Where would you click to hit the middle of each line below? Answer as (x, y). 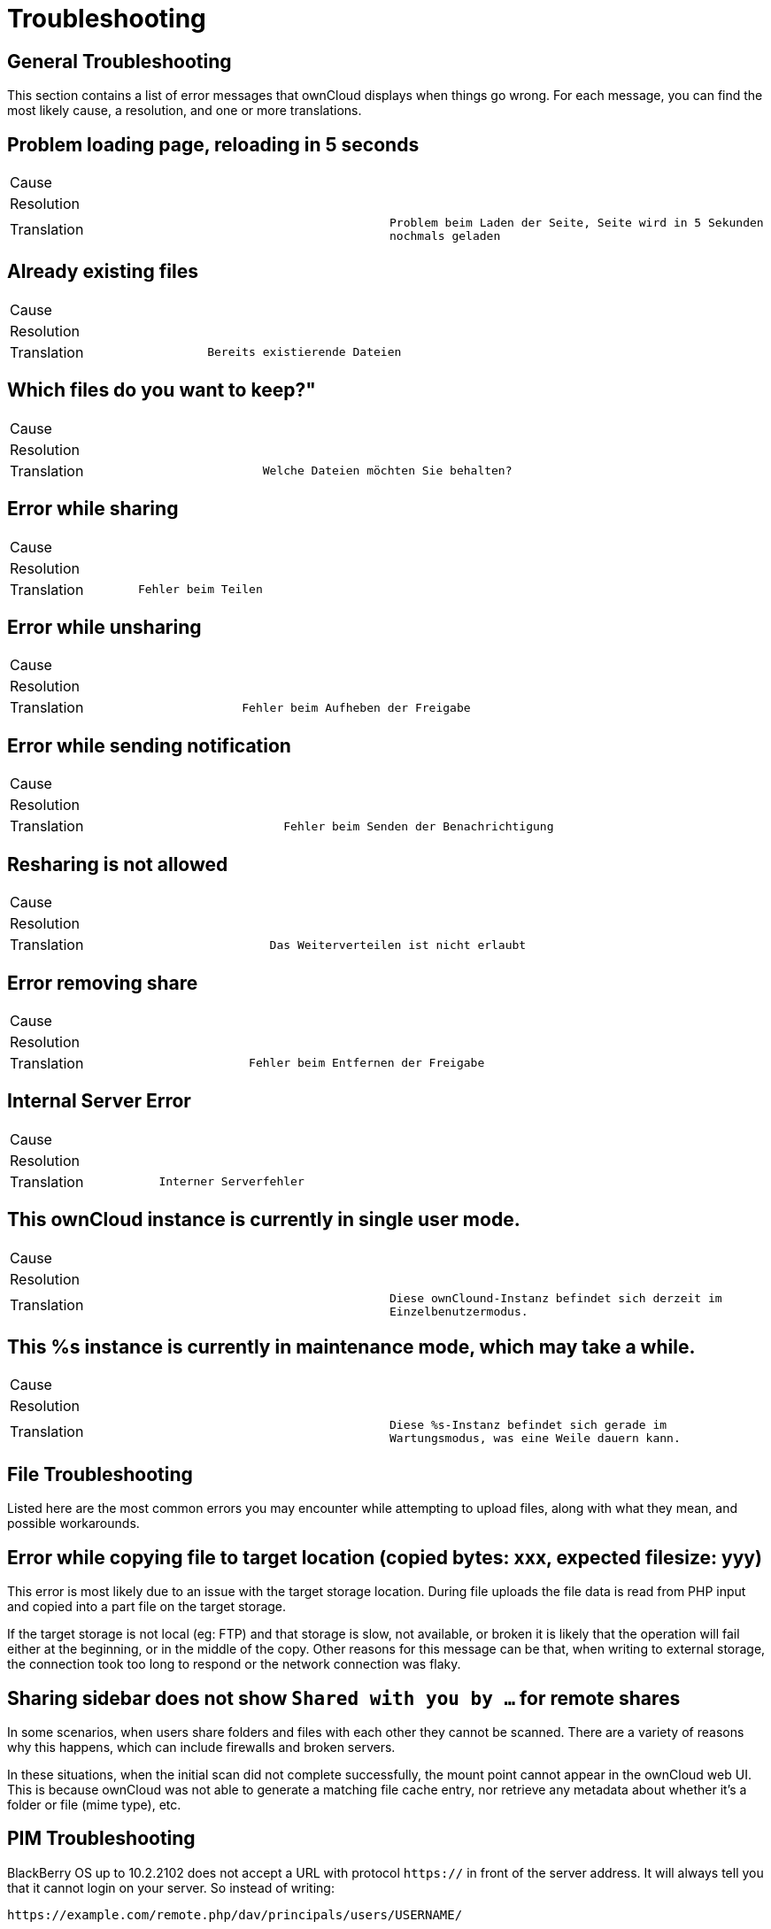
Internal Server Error (99, 1101)
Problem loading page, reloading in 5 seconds (213, 144)
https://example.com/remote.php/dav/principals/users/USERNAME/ (235, 1914)
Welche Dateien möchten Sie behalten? (387, 471)
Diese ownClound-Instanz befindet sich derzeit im (556, 1298)
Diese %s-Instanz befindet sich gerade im (528, 1425)
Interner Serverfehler (231, 1182)
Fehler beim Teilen (200, 590)
